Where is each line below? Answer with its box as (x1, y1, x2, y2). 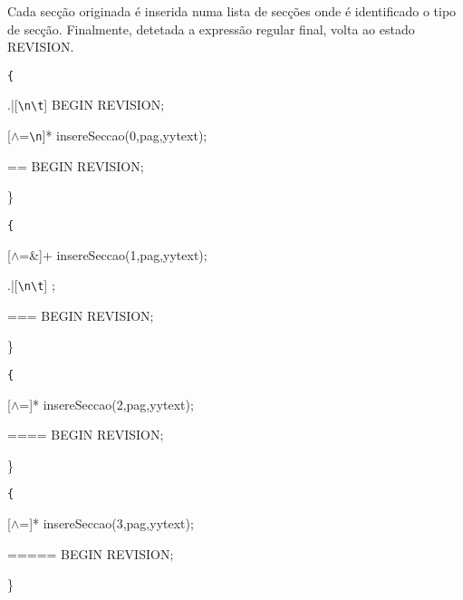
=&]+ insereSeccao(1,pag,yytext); (19, 245, 207, 264)
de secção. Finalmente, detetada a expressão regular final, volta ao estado (7, 19, 415, 38)
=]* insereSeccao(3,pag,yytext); (19, 514, 194, 533)
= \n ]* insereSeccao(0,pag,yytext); (19, 126, 207, 145)
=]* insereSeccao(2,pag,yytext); (19, 394, 194, 413)
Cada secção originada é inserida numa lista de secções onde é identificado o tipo (7, 2, 457, 20)
